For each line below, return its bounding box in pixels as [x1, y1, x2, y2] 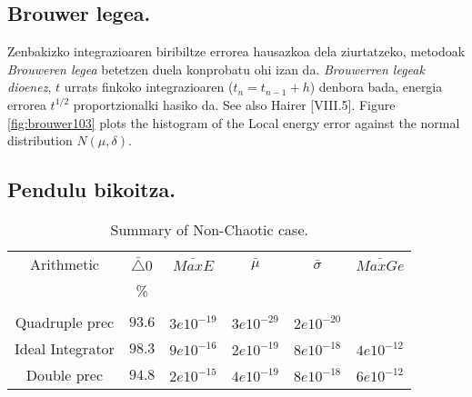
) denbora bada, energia [309, 77, 443, 96]
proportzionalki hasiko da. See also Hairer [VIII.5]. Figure [73, 94, 396, 114]
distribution [7, 131, 73, 150]
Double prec [25, 363, 104, 385]
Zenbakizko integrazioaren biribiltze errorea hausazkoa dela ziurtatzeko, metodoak [7, 42, 466, 61]
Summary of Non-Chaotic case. [110, 218, 308, 240]
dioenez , [7, 77, 52, 96]
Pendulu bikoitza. [7, 175, 176, 203]
